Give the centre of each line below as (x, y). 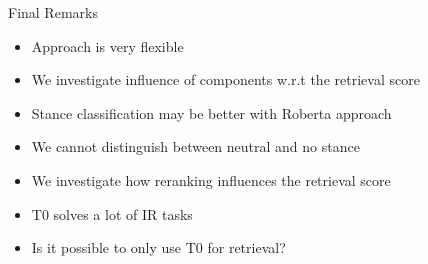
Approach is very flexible (107, 45)
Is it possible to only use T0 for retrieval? (158, 247)
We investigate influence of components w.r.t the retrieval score (225, 79)
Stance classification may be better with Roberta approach (211, 112)
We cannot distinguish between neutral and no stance (195, 146)
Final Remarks (53, 12)
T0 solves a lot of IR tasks (112, 213)
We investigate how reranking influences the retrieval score (211, 179)
